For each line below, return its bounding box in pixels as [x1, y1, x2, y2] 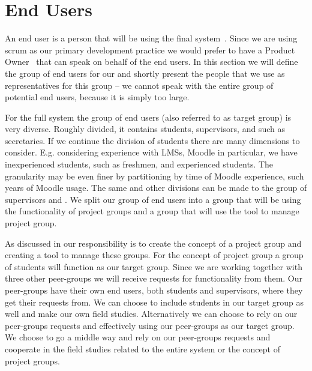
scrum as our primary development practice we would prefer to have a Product [5, 43, 295, 56]
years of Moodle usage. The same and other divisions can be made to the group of [5, 181, 307, 194]
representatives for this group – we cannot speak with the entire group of [5, 79, 274, 91]
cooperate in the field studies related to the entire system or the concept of [5, 342, 280, 355]
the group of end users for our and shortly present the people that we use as [5, 67, 285, 79]
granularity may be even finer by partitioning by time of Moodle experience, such [5, 169, 304, 182]
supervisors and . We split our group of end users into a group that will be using [5, 193, 301, 205]
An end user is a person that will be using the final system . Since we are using [5, 32, 298, 44]
